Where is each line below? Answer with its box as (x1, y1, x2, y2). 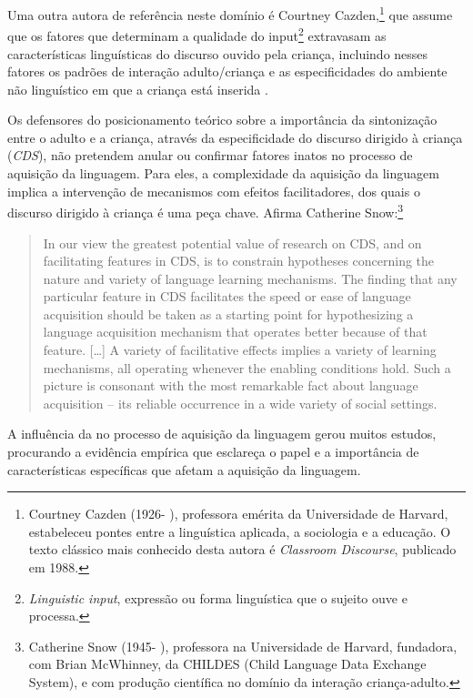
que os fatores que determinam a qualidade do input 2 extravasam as (7, 24, 387, 45)
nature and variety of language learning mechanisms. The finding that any (43, 268, 458, 288)
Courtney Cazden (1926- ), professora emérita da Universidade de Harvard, (28, 504, 448, 523)
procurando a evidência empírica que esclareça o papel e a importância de (7, 442, 419, 461)
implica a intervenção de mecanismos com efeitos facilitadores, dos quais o (7, 181, 420, 200)
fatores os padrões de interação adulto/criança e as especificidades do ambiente (7, 62, 448, 81)
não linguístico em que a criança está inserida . (7, 79, 268, 98)
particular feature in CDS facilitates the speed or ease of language (43, 287, 411, 306)
